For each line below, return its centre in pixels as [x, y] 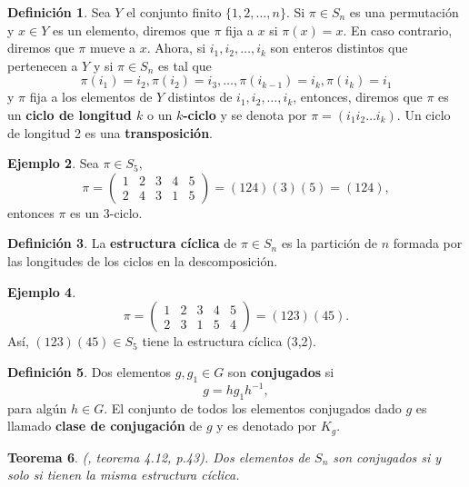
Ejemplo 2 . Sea [53, 163]
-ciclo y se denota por [245, 114]
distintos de [200, 97]
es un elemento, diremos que [131, 30]
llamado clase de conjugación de [105, 426]
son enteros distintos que [339, 48]
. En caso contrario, [398, 30]
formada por [428, 243]
